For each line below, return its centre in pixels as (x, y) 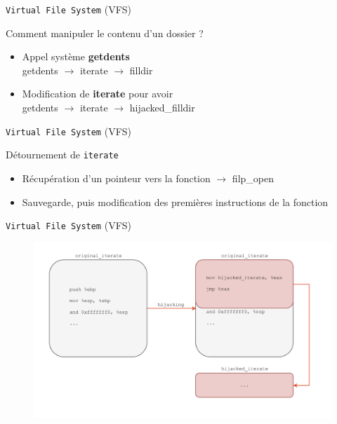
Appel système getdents (76, 56)
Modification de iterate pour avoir (98, 94)
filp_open (253, 178)
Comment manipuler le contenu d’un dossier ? (105, 33)
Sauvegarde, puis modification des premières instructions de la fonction (175, 201)
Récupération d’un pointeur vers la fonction (116, 178)
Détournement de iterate (62, 155)
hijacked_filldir (162, 108)
